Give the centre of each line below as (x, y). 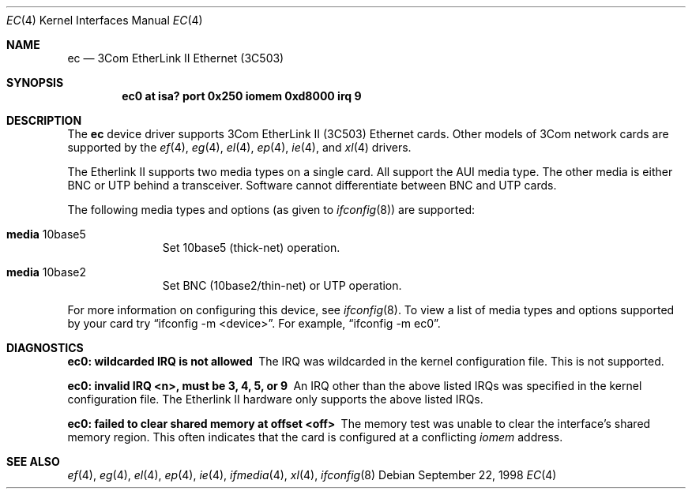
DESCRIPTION (44, 120)
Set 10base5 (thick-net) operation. (251, 247)
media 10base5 (46, 234)
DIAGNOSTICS (45, 348)
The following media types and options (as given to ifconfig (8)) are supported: (271, 210)
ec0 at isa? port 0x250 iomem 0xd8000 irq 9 (242, 96)
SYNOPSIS (35, 82)
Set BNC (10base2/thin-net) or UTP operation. (282, 285)
